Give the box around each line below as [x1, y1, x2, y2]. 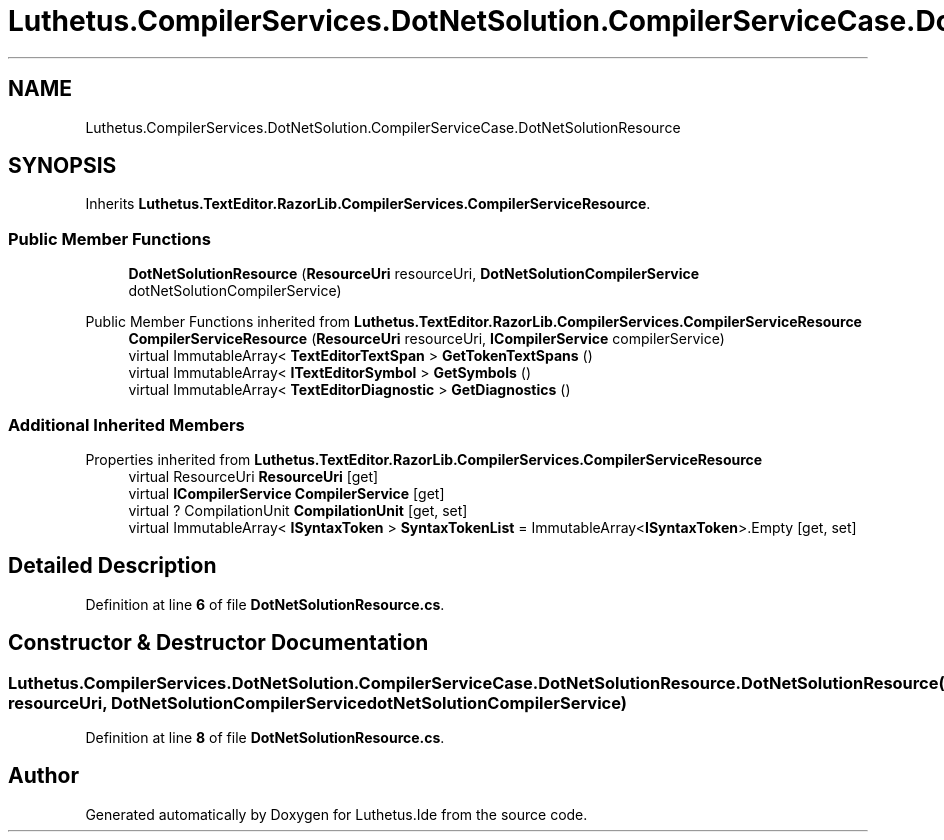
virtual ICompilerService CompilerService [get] [128, 484, 445, 502]
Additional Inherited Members [8, 414, 245, 435]
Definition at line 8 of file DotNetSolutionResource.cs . [85, 729, 445, 746]
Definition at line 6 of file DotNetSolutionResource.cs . [85, 595, 445, 613]
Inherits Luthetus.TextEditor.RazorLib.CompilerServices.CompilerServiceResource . [85, 195, 651, 213]
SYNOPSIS [8, 153, 117, 179]
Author [8, 763, 79, 789]
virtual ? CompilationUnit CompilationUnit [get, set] [128, 501, 468, 519]
